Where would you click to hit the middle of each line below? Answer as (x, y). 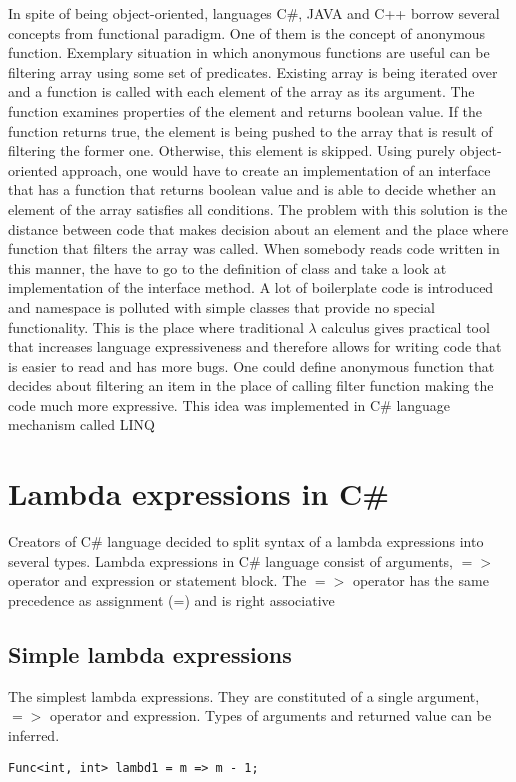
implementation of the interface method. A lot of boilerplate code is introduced (251, 287)
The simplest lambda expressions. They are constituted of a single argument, (244, 695)
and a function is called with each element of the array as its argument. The (241, 91)
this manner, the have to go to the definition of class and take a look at (227, 267)
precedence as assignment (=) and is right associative (171, 599)
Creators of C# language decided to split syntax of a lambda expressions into (246, 541)
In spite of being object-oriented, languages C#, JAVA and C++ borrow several (254, 13)
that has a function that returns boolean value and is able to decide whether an (252, 189)
